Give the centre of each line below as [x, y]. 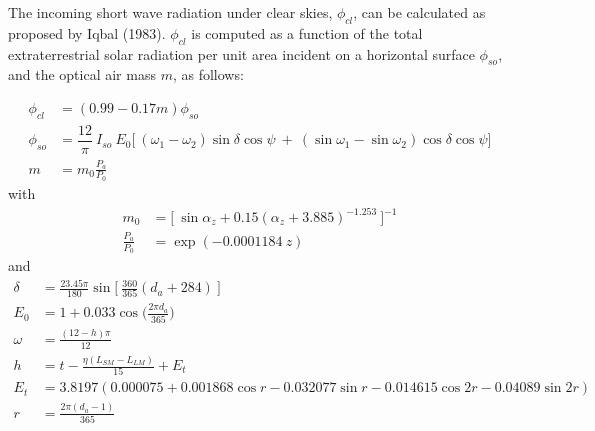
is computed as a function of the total [307, 32]
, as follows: [208, 74]
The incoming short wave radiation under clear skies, [170, 12]
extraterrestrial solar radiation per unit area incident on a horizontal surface [241, 53]
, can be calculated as [419, 12]
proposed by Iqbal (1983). [87, 32]
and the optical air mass [82, 74]
